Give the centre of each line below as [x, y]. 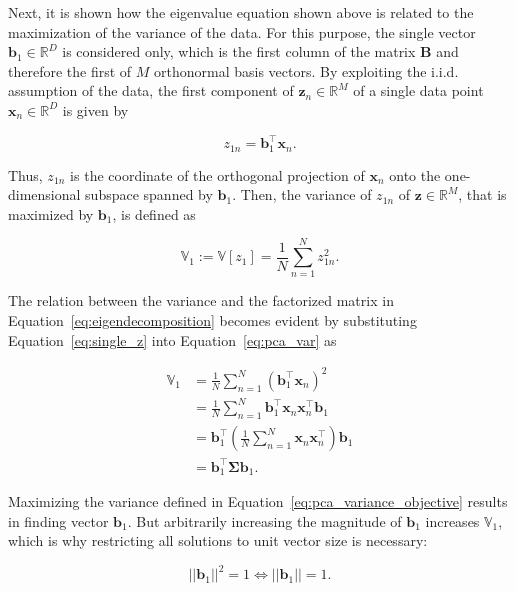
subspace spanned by [149, 194]
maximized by [51, 213]
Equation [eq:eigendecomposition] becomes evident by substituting [212, 320]
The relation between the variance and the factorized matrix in [201, 300]
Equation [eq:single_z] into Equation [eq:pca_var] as [172, 339]
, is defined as [154, 213]
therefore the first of [70, 70]
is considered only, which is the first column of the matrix [239, 51]
